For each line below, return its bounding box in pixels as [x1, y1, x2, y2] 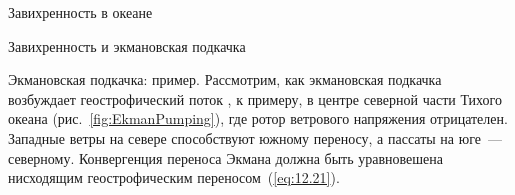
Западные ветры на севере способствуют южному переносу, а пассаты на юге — [8, 127, 502, 148]
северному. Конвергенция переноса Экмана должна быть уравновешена [8, 147, 444, 168]
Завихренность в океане [8, 2, 153, 22]
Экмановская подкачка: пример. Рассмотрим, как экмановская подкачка [8, 69, 442, 90]
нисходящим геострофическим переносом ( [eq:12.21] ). [8, 167, 340, 188]
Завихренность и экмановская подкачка [8, 35, 246, 56]
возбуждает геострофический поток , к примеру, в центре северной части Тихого [8, 88, 502, 109]
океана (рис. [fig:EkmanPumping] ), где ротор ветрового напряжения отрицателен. [8, 108, 508, 129]
